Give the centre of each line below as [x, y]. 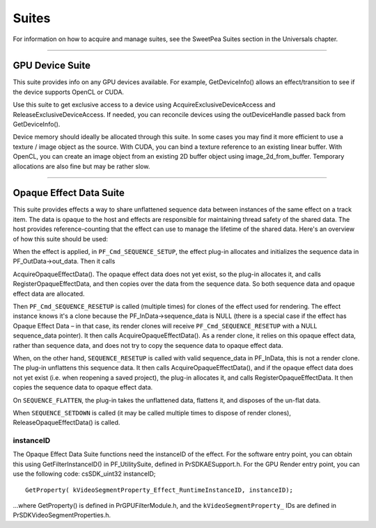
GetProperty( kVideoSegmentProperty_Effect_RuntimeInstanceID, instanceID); [159, 490]
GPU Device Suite [52, 66]
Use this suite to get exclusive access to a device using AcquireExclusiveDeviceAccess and [144, 105]
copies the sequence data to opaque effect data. [83, 387]
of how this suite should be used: [60, 239]
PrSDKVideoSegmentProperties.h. [62, 515]
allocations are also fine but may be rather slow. [81, 166]
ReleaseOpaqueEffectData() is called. [66, 423]
